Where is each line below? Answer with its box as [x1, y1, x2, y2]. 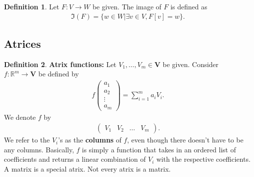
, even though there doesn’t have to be [127, 135, 244, 145]
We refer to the [4, 135, 50, 145]
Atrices [4, 36, 41, 51]
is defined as [170, 1, 208, 11]
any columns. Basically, [4, 144, 74, 154]
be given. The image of [92, 1, 161, 11]
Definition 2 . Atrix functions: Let [4, 59, 117, 69]
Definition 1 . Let [4, 1, 60, 11]
